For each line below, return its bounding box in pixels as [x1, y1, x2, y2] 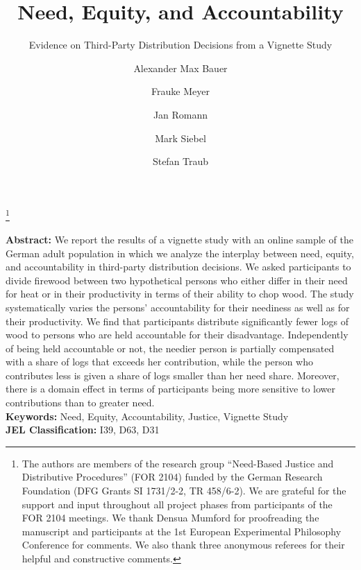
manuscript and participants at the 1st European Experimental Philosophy [22, 524, 342, 538]
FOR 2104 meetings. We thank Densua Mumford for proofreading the [22, 510, 319, 525]
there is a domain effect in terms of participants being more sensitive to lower [6, 381, 335, 396]
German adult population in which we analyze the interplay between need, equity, [6, 245, 354, 260]
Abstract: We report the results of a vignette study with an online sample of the [6, 232, 353, 246]
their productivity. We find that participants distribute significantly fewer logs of [6, 313, 349, 328]
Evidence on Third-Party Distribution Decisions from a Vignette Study [28, 37, 333, 52]
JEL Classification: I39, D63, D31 [6, 422, 160, 437]
